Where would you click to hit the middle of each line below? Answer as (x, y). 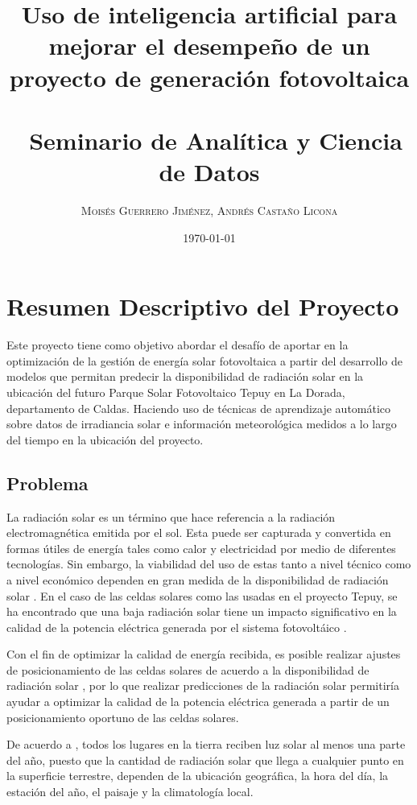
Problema (47, 483)
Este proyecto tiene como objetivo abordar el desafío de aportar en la (178, 345)
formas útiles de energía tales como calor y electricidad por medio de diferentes (201, 548)
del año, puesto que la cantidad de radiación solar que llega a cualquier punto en (205, 760)
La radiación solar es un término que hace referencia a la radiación (171, 516)
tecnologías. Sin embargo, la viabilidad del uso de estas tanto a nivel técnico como (209, 564)
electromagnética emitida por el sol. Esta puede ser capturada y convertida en (199, 533)
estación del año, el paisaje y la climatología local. (130, 792)
